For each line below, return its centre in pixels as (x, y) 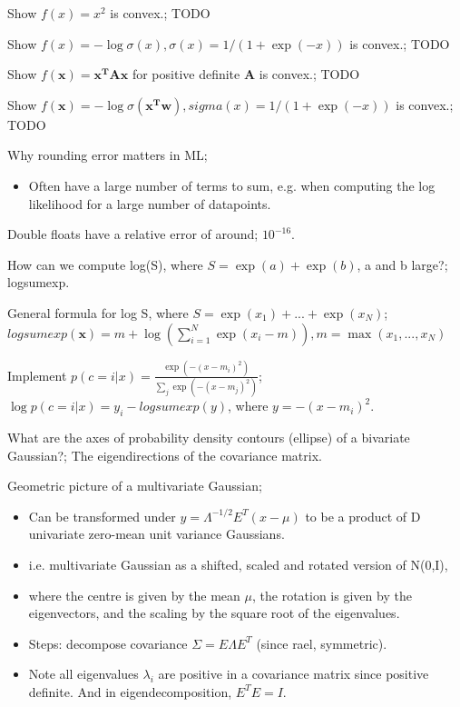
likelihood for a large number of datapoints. (150, 203)
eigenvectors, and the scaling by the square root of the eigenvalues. (214, 613)
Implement (37, 375)
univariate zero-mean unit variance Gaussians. (157, 534)
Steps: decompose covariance (108, 643)
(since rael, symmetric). (322, 643)
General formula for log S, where (98, 312)
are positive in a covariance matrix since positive (294, 674)
